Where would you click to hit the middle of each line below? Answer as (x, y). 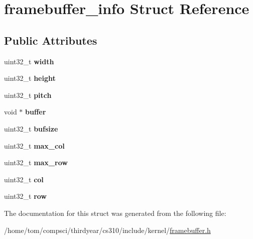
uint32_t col (24, 179)
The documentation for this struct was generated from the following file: (115, 213)
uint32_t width (29, 61)
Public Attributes (51, 40)
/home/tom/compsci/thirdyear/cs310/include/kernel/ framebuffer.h (107, 230)
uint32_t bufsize (31, 128)
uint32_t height (30, 78)
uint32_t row (25, 196)
